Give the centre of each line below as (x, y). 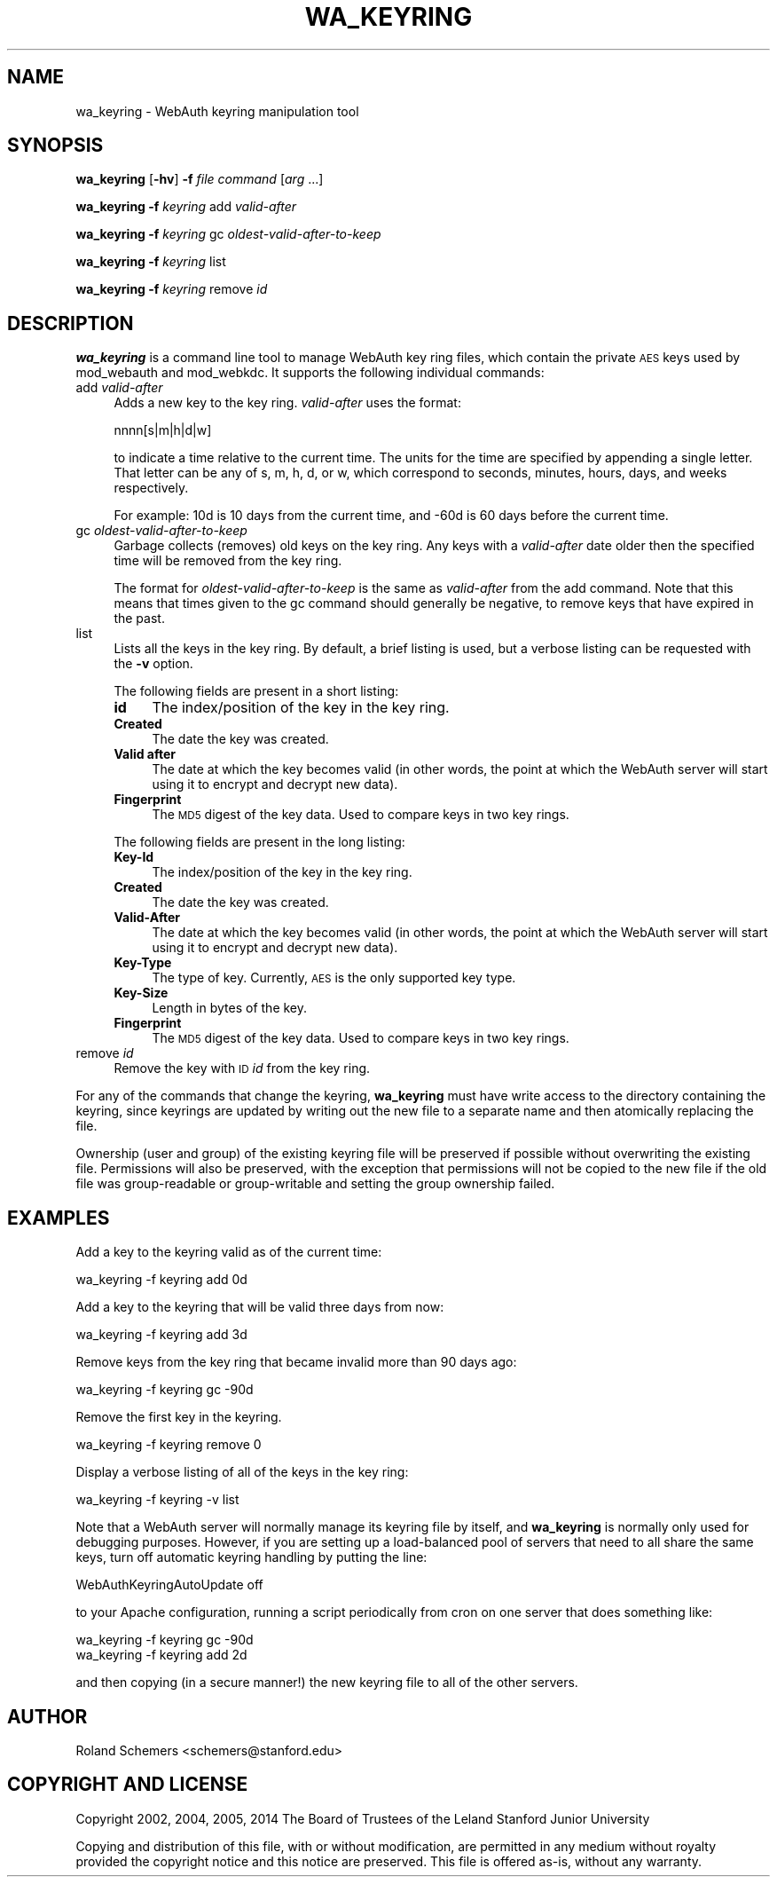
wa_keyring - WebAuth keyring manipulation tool (217, 111)
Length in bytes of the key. (230, 1008)
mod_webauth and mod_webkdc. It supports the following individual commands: (310, 373)
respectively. (151, 488)
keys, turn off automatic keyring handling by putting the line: (251, 1557)
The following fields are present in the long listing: (259, 842)
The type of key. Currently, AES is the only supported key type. (334, 978)
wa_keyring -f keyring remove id (172, 289)
